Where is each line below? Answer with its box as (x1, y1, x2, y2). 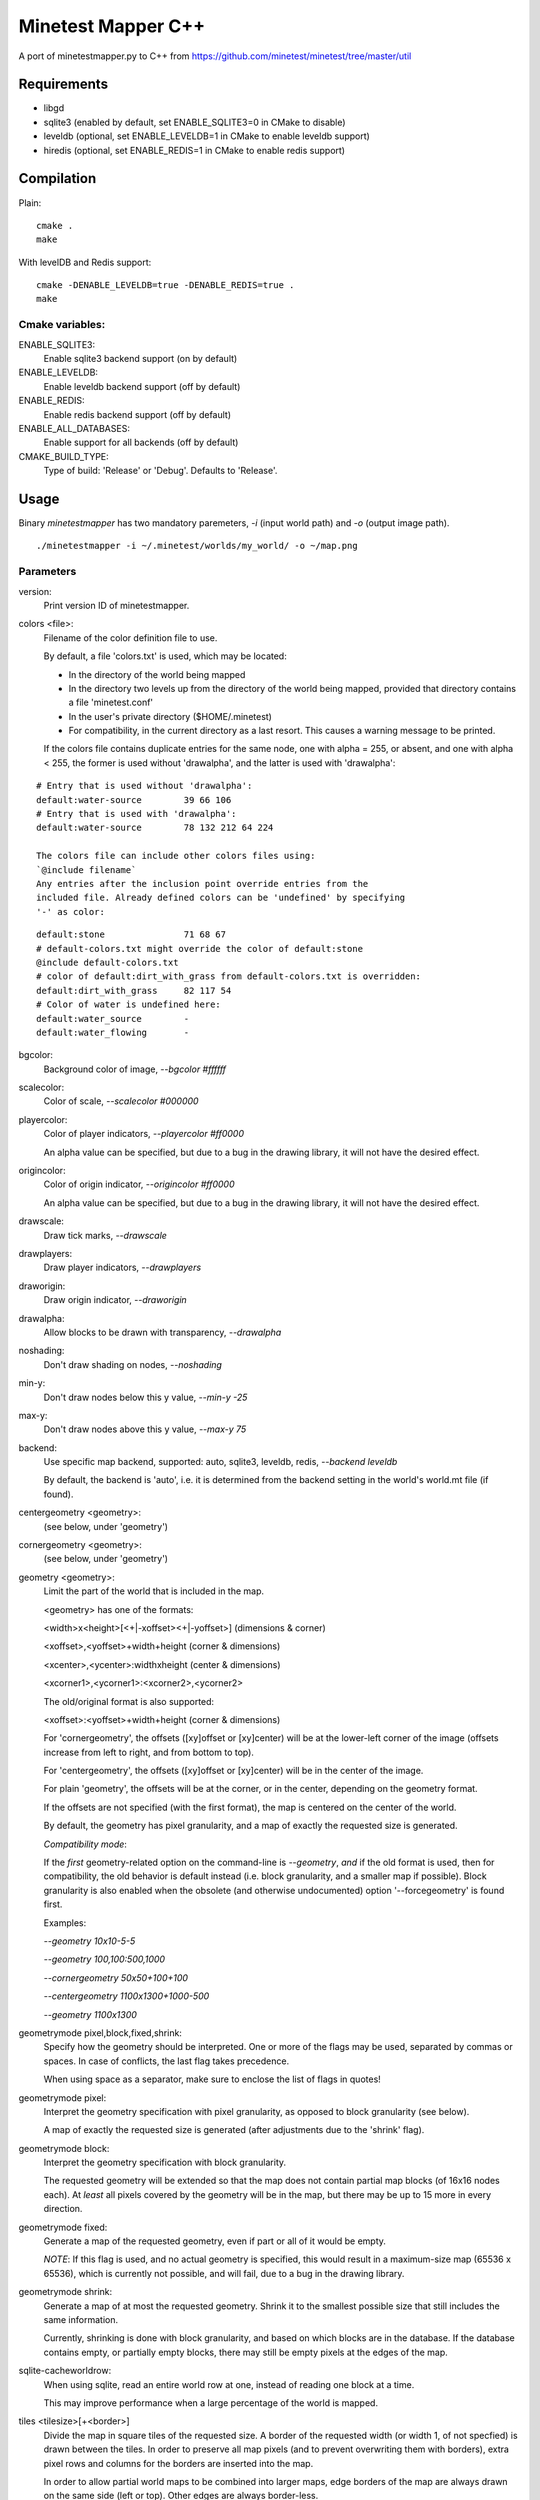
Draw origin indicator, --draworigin (43, 1294, 187, 1306)
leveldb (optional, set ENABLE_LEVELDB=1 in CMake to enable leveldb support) (43, 130, 370, 142)
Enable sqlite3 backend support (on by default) (43, 353, 238, 365)
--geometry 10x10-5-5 (43, 1935, 136, 1947)
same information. (43, 2313, 119, 2325)
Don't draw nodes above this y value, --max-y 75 (43, 1423, 247, 1435)
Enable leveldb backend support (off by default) (43, 380, 241, 392)
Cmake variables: (18, 318, 106, 332)
